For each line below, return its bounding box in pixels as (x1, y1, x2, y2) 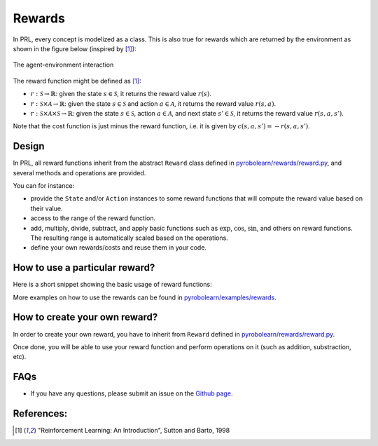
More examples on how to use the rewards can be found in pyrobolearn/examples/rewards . (13, 293, 276, 302)
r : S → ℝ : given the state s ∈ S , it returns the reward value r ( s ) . (30, 90, 212, 98)
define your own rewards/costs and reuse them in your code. (30, 243, 206, 252)
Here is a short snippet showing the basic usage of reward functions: (13, 281, 213, 289)
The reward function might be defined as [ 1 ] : (13, 76, 141, 85)
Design (13, 140, 45, 152)
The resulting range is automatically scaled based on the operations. (30, 234, 229, 242)
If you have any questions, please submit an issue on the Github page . (30, 389, 233, 398)
